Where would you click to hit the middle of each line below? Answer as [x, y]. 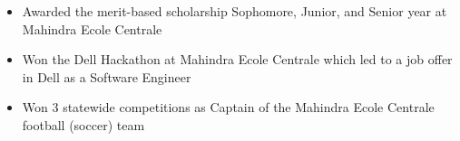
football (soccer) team [83, 124]
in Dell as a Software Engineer [107, 76]
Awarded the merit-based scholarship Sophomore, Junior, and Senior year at [235, 11]
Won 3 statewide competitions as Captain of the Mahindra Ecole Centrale [228, 107]
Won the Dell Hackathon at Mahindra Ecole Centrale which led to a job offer [237, 59]
